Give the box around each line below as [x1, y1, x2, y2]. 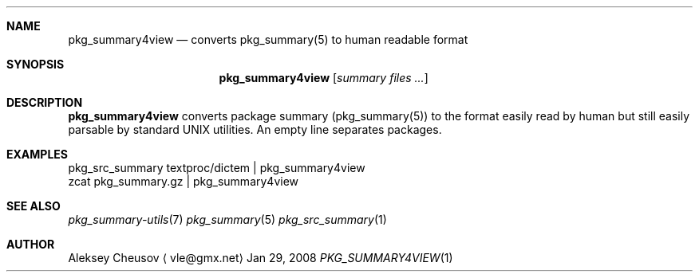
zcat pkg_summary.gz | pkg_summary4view [68, 174, 299, 188]
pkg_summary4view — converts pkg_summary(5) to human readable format [68, 33, 468, 46]
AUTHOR [6, 237, 55, 251]
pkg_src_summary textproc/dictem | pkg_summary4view [68, 161, 365, 174]
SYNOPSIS [6, 57, 65, 71]
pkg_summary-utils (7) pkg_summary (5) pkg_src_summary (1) [68, 213, 387, 226]
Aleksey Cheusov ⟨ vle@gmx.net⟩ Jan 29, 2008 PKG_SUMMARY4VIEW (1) [68, 251, 453, 264]
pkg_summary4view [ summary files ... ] [219, 71, 428, 84]
